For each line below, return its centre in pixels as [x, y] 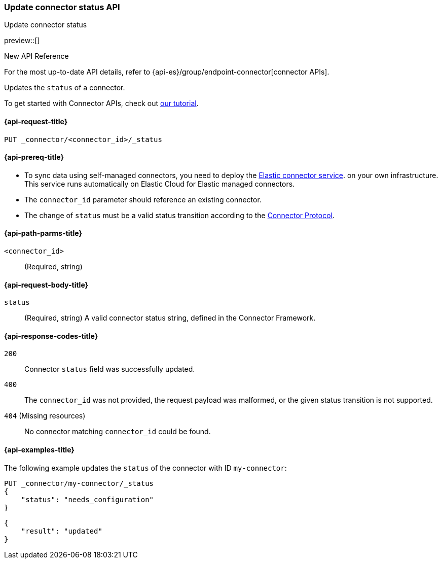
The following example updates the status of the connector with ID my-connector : [145, 468]
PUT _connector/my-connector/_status [79, 483]
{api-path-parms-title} [43, 233]
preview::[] [22, 41]
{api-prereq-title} [34, 157]
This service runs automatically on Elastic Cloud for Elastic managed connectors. [160, 184]
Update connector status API [62, 7]
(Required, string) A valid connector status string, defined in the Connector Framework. [170, 318]
